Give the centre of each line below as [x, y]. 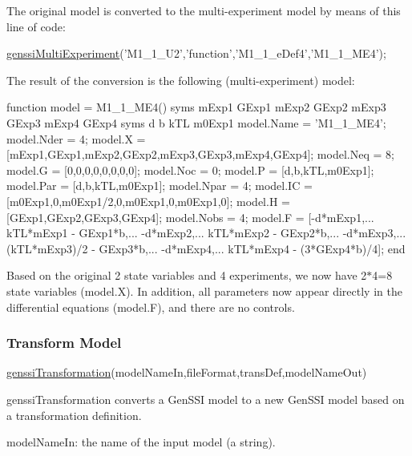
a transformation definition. [74, 415]
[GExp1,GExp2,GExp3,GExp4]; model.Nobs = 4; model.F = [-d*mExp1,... [190, 217]
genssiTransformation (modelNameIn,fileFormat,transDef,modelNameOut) [187, 372]
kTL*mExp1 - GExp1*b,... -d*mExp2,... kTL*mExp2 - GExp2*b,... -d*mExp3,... [206, 233]
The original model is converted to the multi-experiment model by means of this [204, 10]
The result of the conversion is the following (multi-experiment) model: [181, 80]
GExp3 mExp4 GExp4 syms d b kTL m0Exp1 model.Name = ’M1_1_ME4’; [196, 122]
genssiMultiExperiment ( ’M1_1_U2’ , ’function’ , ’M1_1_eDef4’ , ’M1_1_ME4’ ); [196, 53]
